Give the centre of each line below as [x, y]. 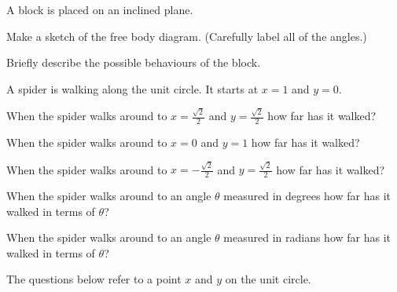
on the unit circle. [268, 279]
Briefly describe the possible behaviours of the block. [134, 62]
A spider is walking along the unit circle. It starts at [132, 88]
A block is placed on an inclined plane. [100, 9]
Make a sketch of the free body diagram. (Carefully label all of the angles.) [187, 36]
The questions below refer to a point [94, 279]
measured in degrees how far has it [307, 196]
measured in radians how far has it [307, 237]
